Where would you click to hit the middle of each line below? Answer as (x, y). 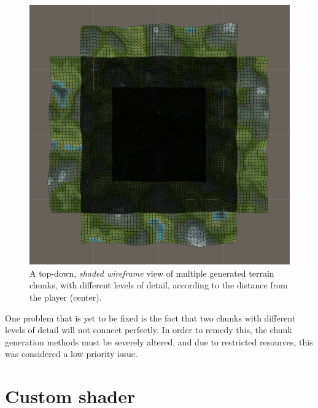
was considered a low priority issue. (71, 354)
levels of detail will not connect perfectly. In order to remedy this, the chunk (149, 330)
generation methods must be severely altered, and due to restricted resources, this (159, 341)
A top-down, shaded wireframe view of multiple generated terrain (152, 273)
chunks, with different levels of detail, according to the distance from (159, 285)
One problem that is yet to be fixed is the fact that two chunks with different (150, 318)
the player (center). (66, 297)
